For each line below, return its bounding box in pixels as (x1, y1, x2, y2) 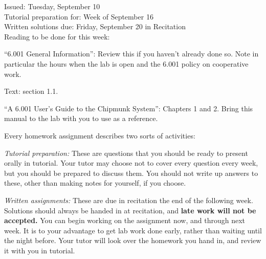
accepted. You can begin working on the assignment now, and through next (4, 215, 245, 226)
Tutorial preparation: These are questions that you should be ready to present (4, 147, 248, 158)
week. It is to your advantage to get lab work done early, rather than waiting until (4, 225, 262, 235)
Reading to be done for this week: (4, 31, 110, 42)
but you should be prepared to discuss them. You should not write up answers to (4, 167, 258, 178)
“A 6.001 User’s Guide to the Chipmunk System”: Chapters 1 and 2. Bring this (4, 103, 253, 113)
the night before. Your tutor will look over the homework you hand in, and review (4, 235, 261, 246)
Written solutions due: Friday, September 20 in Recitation (4, 21, 186, 32)
